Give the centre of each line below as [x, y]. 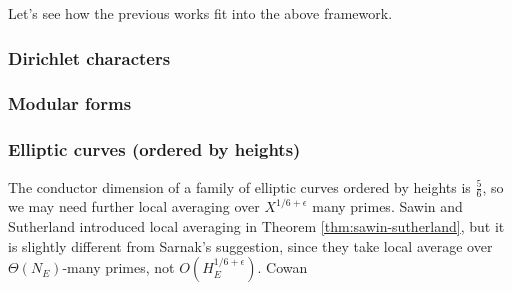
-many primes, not [118, 267]
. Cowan [282, 267]
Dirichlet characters [89, 57]
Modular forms [70, 103]
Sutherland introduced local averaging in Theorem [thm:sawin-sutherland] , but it [256, 225]
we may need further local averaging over [134, 206]
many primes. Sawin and [387, 206]
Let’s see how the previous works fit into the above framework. [200, 13]
